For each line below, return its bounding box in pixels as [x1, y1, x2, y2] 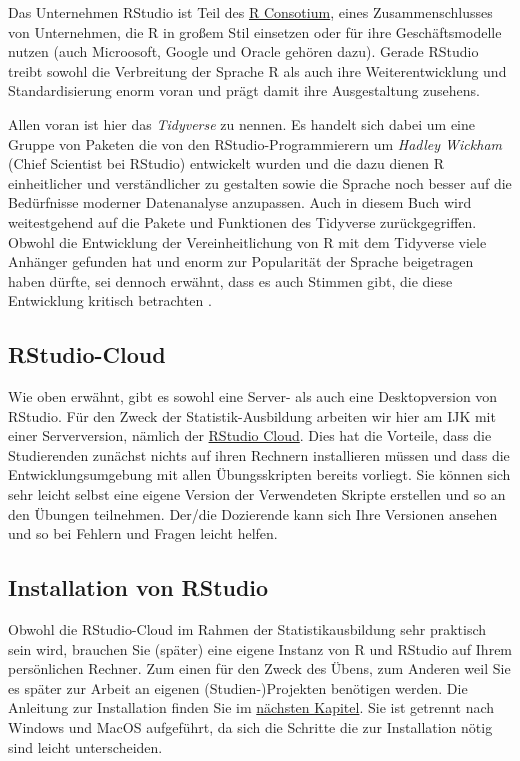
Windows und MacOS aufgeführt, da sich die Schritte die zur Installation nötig [8, 717, 493, 738]
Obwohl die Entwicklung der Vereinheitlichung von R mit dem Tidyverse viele [8, 231, 487, 252]
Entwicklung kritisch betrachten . [8, 290, 212, 311]
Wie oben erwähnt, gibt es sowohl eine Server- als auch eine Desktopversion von [8, 386, 498, 407]
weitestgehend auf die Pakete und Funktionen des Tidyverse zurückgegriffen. [8, 211, 477, 232]
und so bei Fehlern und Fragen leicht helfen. [8, 523, 278, 544]
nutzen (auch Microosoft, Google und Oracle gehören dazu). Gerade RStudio [8, 41, 479, 62]
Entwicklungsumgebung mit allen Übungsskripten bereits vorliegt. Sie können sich [8, 464, 511, 485]
